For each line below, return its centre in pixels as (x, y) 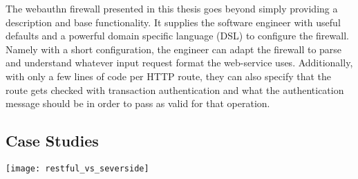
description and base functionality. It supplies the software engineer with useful (173, 22)
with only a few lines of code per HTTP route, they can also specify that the (169, 76)
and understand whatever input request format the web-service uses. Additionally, (179, 63)
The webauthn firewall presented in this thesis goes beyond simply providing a (172, 8)
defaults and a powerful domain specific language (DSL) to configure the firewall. (177, 36)
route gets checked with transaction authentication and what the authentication (175, 89)
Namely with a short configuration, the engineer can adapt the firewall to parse (174, 49)
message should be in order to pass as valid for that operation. (138, 103)
